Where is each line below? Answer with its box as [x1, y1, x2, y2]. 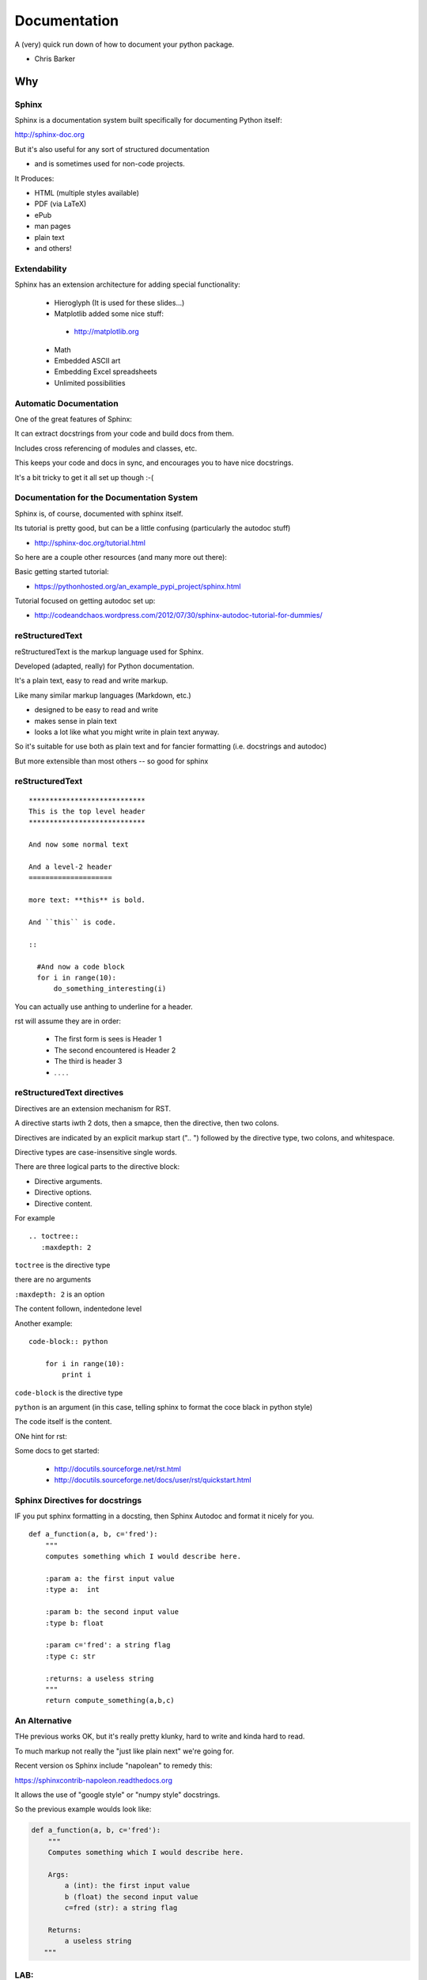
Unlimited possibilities [54, 378, 126, 387]
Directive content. [34, 1198, 93, 1208]
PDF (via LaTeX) [34, 199, 87, 209]
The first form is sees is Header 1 [54, 1034, 162, 1044]
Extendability [14, 263, 67, 274]
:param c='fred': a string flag [44, 1640, 171, 1650]
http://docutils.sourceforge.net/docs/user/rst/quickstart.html [54, 1475, 252, 1484]
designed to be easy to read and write [34, 705, 158, 714]
